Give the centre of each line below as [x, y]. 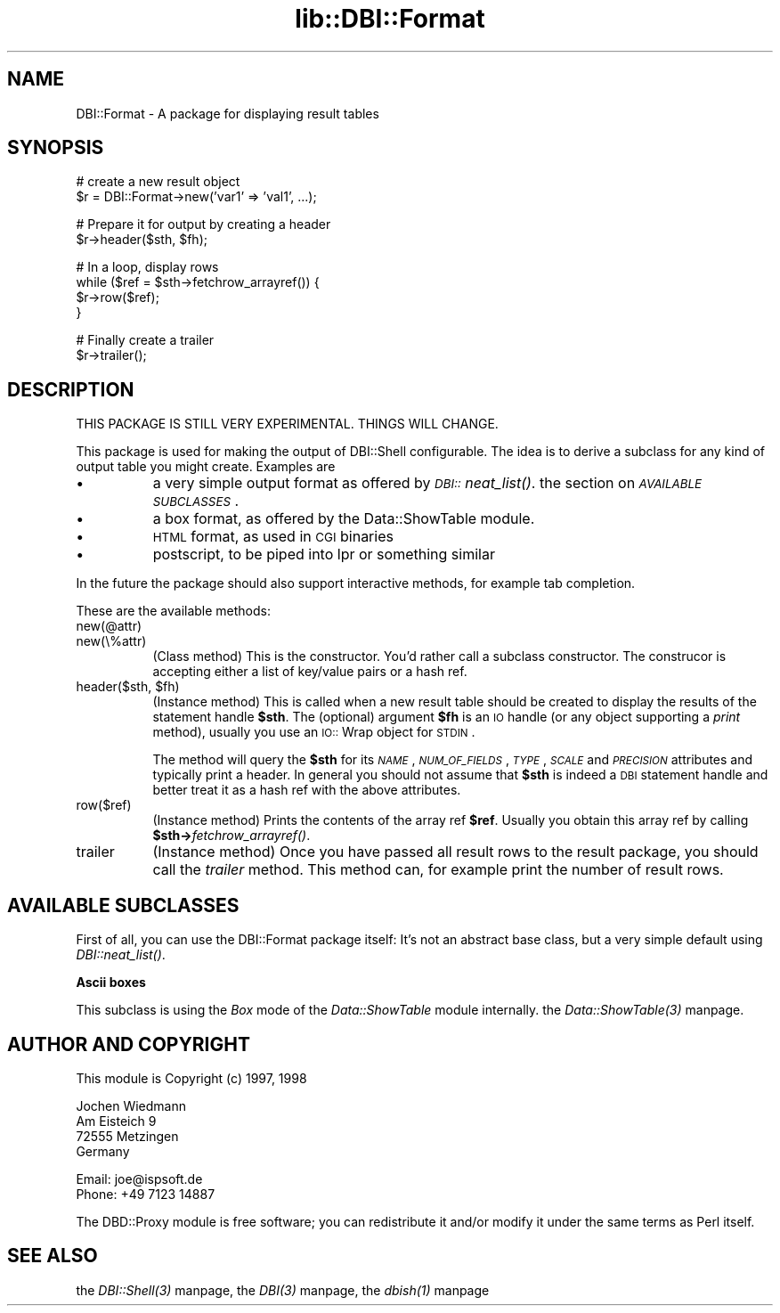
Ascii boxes [111, 983]
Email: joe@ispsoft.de [139, 1178]
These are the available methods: [174, 611]
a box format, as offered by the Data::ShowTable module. [344, 519]
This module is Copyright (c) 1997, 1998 [191, 1078]
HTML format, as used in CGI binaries [273, 537]
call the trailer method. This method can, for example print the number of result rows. [438, 870]
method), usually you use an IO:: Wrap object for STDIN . [314, 732]
